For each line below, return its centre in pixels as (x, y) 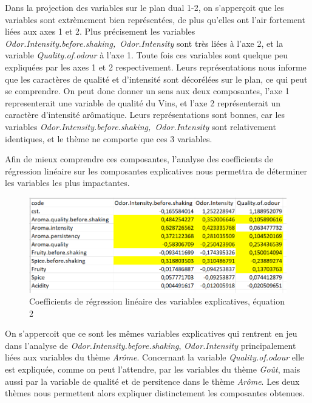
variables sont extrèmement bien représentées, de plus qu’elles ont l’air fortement (155, 19)
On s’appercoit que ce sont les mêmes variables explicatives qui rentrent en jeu (151, 333)
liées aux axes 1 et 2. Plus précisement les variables (100, 31)
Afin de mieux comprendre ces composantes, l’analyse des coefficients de (139, 159)
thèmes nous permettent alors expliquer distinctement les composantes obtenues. (155, 393)
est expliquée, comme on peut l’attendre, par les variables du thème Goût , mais (153, 369)
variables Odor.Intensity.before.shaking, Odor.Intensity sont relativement (141, 126)
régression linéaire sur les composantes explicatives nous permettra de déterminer (156, 170)
